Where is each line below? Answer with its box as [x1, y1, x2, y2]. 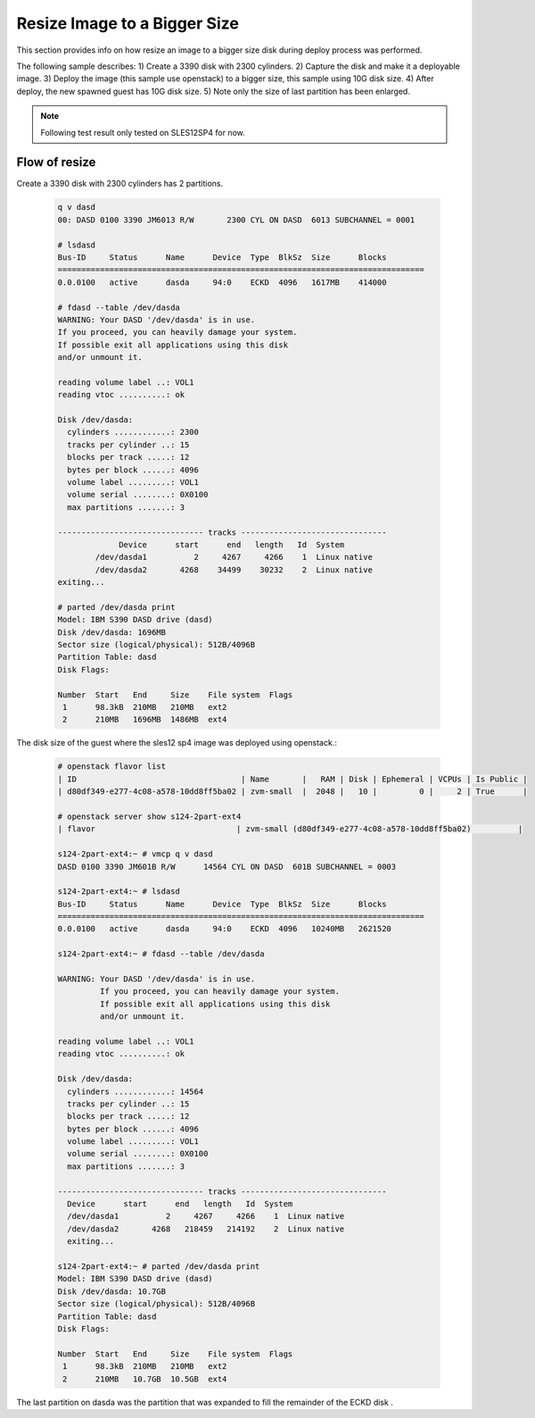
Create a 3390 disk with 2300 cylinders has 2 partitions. [16, 179, 223, 189]
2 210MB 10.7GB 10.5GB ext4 [62, 1373, 227, 1384]
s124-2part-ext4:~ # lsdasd [57, 887, 180, 897]
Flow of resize [16, 154, 96, 170]
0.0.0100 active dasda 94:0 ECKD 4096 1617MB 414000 [57, 277, 387, 288]
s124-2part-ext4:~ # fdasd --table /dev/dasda [57, 949, 265, 959]
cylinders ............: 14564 [67, 1086, 204, 1097]
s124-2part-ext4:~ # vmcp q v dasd [57, 849, 213, 859]
